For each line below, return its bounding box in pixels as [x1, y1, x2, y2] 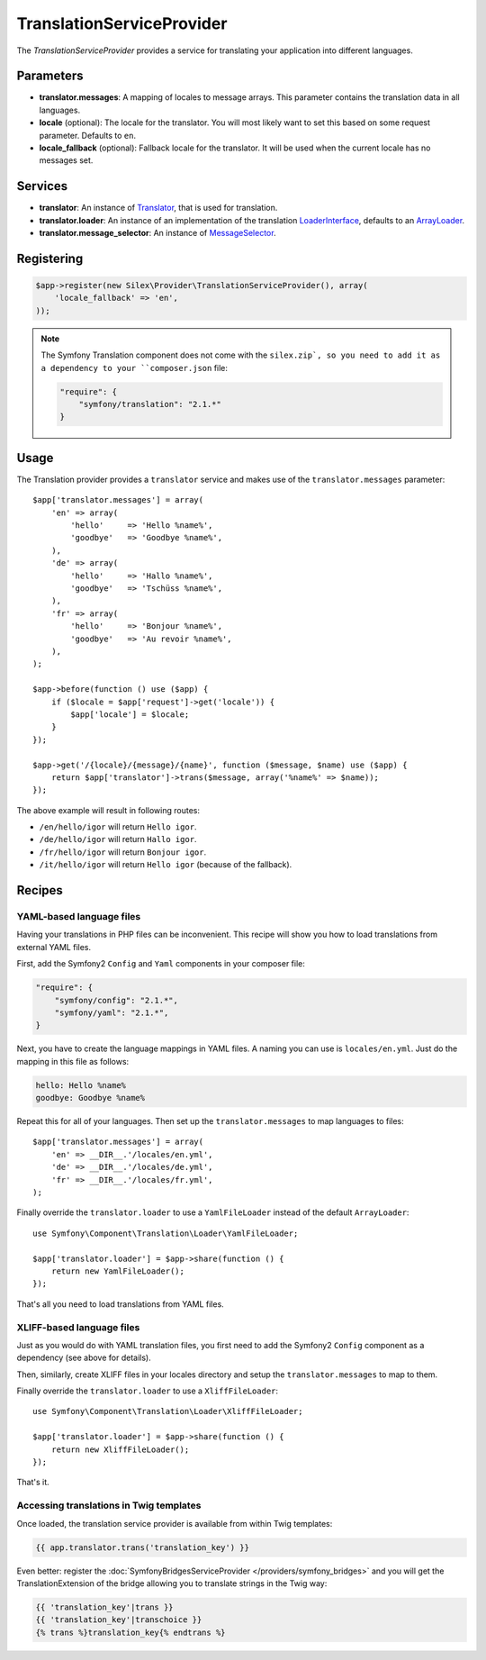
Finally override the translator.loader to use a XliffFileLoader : [16, 1385, 279, 1396]
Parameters [16, 68, 84, 84]
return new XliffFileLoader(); [50, 1444, 190, 1455]
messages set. [39, 155, 94, 166]
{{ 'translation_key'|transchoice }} [35, 1615, 202, 1625]
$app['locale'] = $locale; [70, 709, 190, 720]
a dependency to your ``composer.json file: [40, 362, 229, 373]
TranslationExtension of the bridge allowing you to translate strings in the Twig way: [16, 1577, 328, 1589]
